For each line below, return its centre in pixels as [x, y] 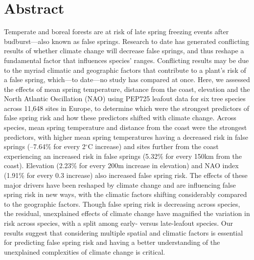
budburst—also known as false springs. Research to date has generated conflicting [127, 41]
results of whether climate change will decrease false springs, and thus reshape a [124, 51]
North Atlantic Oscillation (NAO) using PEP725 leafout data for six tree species [125, 98]
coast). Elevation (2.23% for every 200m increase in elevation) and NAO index [121, 165]
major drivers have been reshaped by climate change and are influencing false [120, 184]
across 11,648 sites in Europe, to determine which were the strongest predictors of [127, 108]
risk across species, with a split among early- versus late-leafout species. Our [118, 223]
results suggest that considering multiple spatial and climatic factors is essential [124, 232]
